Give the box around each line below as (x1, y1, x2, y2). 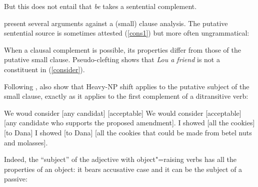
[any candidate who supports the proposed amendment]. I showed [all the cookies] (4, 117, 255, 128)
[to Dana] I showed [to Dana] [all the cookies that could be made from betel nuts (4, 127, 252, 137)
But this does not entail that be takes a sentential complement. (4, 1, 197, 11)
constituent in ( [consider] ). (4, 64, 85, 74)
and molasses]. (4, 137, 48, 147)
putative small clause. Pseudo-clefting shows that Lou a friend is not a (4, 54, 220, 65)
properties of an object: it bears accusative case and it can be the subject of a (4, 163, 242, 174)
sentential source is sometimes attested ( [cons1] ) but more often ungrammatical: (4, 28, 249, 38)
